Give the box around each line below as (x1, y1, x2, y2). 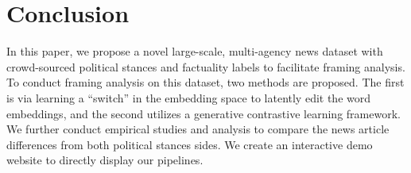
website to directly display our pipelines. (6, 152, 204, 168)
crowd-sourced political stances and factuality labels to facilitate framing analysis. (6, 58, 405, 75)
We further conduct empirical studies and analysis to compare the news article (6, 121, 390, 137)
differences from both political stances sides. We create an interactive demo (6, 136, 373, 152)
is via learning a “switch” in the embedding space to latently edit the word (6, 89, 371, 106)
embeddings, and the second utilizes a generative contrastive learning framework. (6, 105, 401, 121)
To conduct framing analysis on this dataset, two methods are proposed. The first (6, 74, 405, 90)
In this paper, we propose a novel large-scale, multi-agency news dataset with (6, 43, 383, 60)
